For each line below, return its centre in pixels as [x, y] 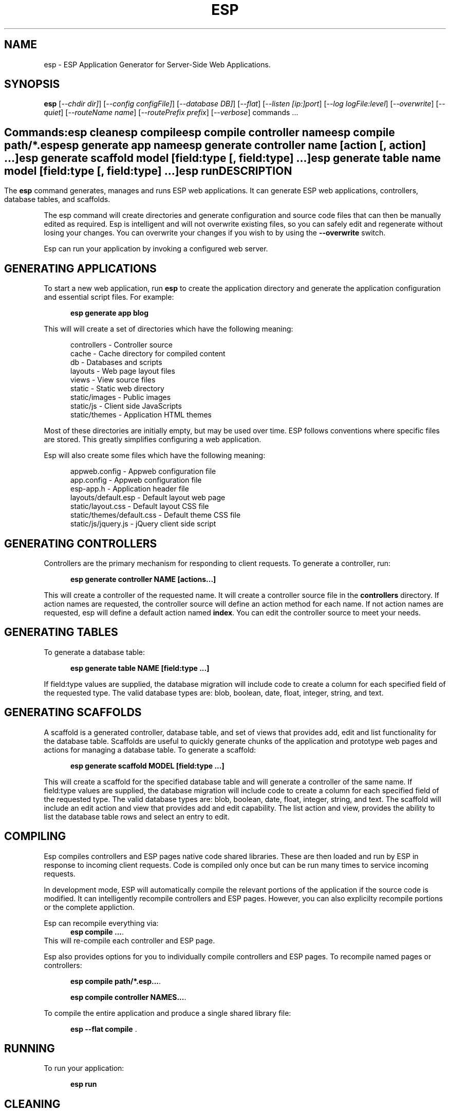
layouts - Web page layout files [123, 371]
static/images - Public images [121, 397]
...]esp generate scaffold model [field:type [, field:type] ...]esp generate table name [223, 158]
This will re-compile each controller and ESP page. [129, 940]
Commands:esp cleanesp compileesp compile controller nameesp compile [200, 132]
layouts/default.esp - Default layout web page [148, 498]
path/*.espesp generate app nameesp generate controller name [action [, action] [215, 145]
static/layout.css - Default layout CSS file [140, 506]
